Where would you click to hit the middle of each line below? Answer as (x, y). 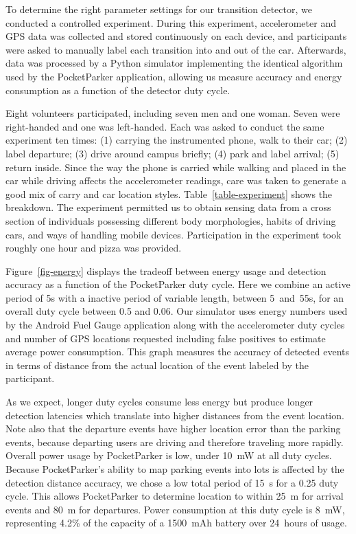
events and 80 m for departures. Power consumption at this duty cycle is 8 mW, (175, 509)
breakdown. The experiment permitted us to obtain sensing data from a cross (168, 207)
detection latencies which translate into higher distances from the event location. (175, 415)
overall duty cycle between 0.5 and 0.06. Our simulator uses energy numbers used (177, 311)
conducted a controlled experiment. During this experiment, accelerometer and (171, 22)
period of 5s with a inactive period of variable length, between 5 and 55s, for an (175, 297)
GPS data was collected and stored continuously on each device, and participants (176, 36)
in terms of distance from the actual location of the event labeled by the (157, 365)
